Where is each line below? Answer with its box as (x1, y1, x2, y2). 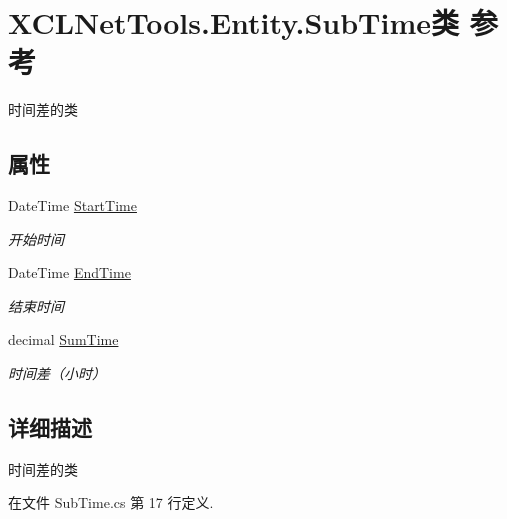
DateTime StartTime (8, 195, 137, 216)
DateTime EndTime (8, 262, 131, 283)
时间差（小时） (8, 363, 106, 384)
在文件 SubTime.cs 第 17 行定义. (8, 492, 214, 513)
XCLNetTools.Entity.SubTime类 (8, 2, 459, 43)
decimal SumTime (8, 329, 119, 350)
